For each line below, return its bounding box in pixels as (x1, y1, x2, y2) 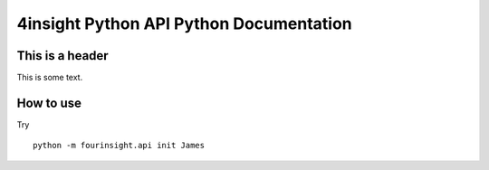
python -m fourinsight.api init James (33, 140, 206, 151)
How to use (16, 95, 81, 110)
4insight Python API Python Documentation (16, 14, 352, 33)
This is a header (16, 48, 109, 63)
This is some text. (16, 72, 83, 83)
